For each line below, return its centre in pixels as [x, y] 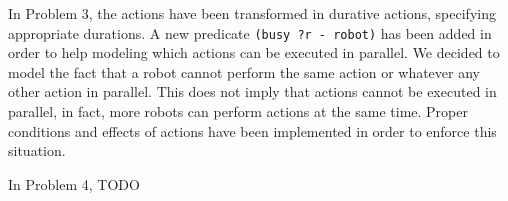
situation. [37, 150]
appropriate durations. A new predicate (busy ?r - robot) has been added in [250, 32]
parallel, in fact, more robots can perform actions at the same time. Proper [238, 111]
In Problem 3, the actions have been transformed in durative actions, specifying [252, 13]
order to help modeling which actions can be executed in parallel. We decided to [254, 52]
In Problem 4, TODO [74, 183]
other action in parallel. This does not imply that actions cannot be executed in [252, 91]
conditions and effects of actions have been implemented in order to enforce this [252, 130]
